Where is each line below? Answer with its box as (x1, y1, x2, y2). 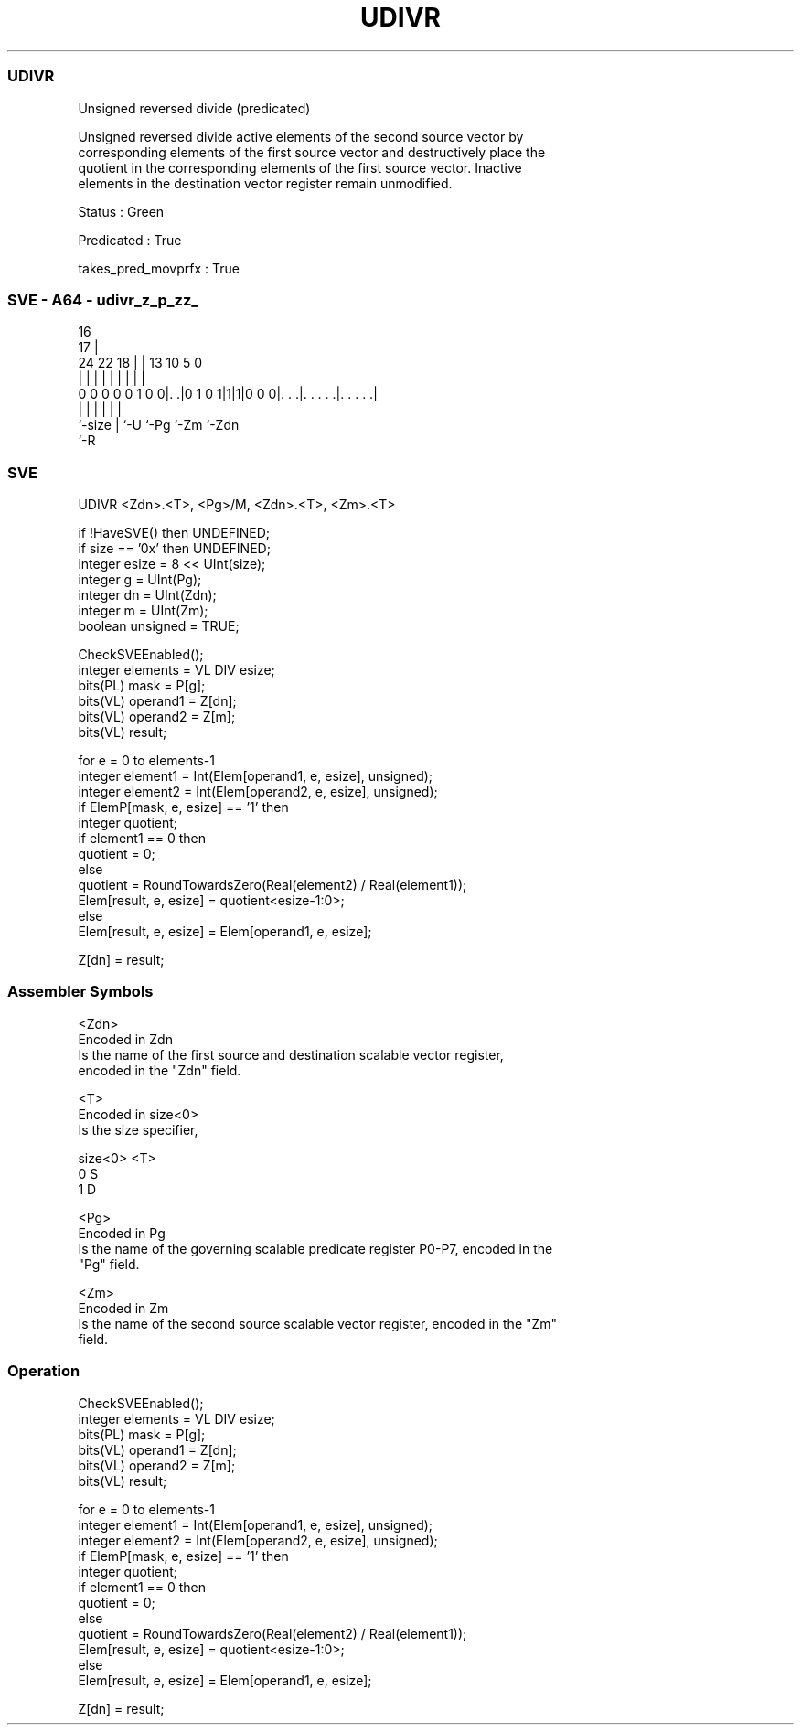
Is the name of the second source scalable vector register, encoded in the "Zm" (78, 1315, 558, 1331)
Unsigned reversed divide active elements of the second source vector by (78, 128, 524, 144)
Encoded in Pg (78, 1224, 166, 1241)
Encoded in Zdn (78, 1031, 173, 1047)
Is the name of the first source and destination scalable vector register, (78, 1046, 504, 1063)
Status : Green (78, 203, 165, 219)
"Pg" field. (78, 1256, 140, 1272)
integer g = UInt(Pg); (78, 572, 202, 587)
